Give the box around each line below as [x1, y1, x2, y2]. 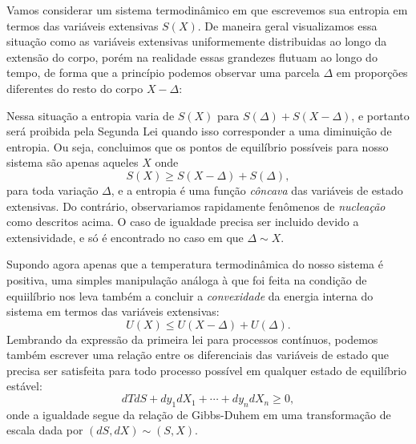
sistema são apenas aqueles [6, 154, 139, 171]
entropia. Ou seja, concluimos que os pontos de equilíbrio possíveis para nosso [6, 138, 389, 155]
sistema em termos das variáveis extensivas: [6, 303, 220, 320]
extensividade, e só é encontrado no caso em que [6, 228, 244, 245]
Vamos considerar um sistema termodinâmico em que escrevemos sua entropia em [6, 2, 408, 18]
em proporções [336, 64, 408, 81]
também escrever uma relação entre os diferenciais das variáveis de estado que [6, 346, 389, 363]
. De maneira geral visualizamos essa [197, 17, 378, 34]
